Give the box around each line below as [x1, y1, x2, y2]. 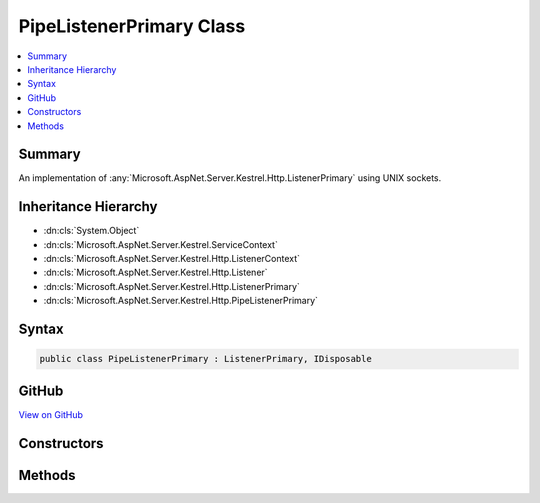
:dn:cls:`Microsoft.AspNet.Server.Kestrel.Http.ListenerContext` [43, 253, 300, 265]
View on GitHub [18, 408, 84, 420]
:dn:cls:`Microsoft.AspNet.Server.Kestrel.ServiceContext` [43, 238, 279, 250]
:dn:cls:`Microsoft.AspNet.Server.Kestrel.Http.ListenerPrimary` [43, 280, 300, 292]
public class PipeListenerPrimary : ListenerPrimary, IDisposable [39, 353, 372, 365]
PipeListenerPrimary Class [18, 15, 246, 37]
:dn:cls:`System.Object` [43, 225, 140, 237]
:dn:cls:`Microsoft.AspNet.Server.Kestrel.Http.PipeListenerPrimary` [43, 295, 319, 307]
